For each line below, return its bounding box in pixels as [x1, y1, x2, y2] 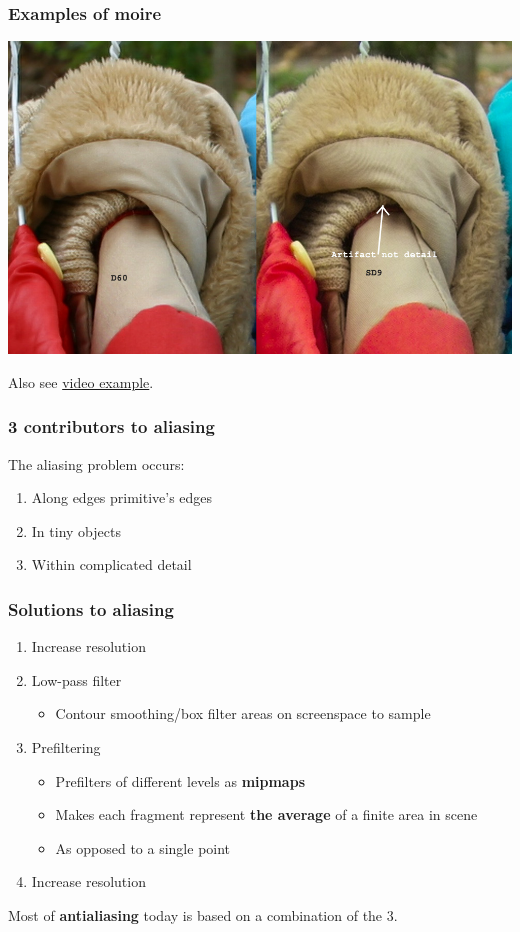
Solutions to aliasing [8, 596, 174, 621]
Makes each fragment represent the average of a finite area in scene [55, 804, 478, 825]
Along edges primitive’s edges [31, 487, 213, 508]
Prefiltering [31, 737, 101, 758]
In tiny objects [31, 520, 121, 541]
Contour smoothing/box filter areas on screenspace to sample [55, 703, 431, 724]
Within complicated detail [31, 554, 192, 575]
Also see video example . [8, 371, 154, 392]
